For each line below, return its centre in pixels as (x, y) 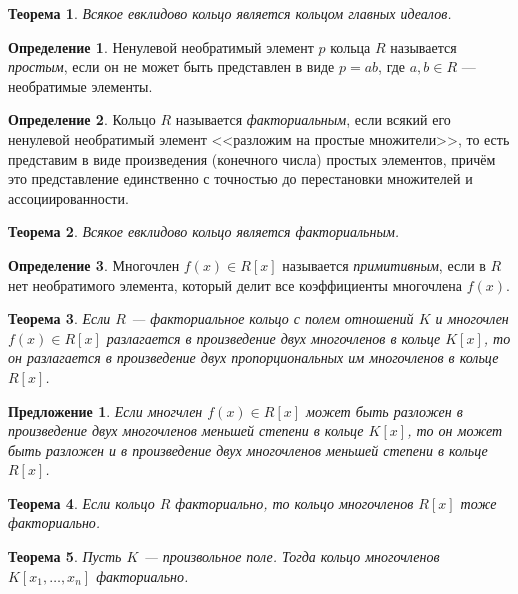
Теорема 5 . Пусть (65, 556)
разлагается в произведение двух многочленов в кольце (273, 337)
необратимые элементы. (80, 85)
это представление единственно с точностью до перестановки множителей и (240, 178)
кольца (350, 46)
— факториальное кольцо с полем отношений (272, 318)
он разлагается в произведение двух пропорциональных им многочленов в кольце (253, 357)
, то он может (455, 430)
